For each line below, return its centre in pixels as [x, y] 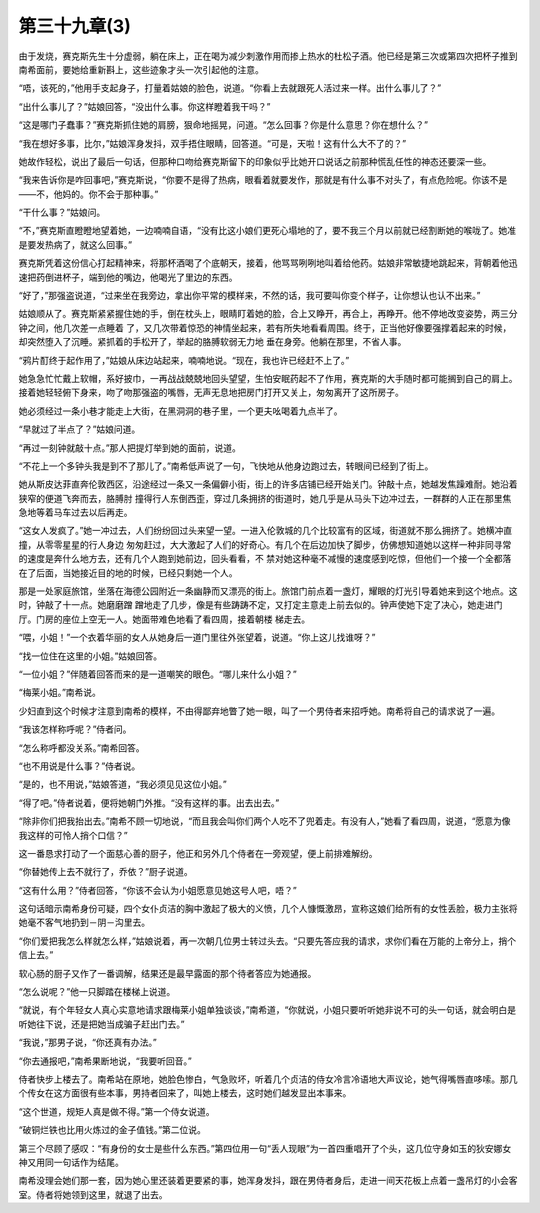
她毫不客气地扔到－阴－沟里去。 [84, 922]
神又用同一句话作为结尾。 [71, 1162]
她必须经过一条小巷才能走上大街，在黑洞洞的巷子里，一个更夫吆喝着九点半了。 [180, 411]
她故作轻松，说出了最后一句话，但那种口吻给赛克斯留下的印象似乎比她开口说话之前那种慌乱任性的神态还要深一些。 [255, 161]
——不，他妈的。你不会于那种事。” [88, 194]
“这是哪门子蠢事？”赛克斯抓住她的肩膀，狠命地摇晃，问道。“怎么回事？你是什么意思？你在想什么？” [223, 125]
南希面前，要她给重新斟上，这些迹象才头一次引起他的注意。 [141, 69]
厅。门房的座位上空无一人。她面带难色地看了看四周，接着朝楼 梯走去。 [164, 619]
